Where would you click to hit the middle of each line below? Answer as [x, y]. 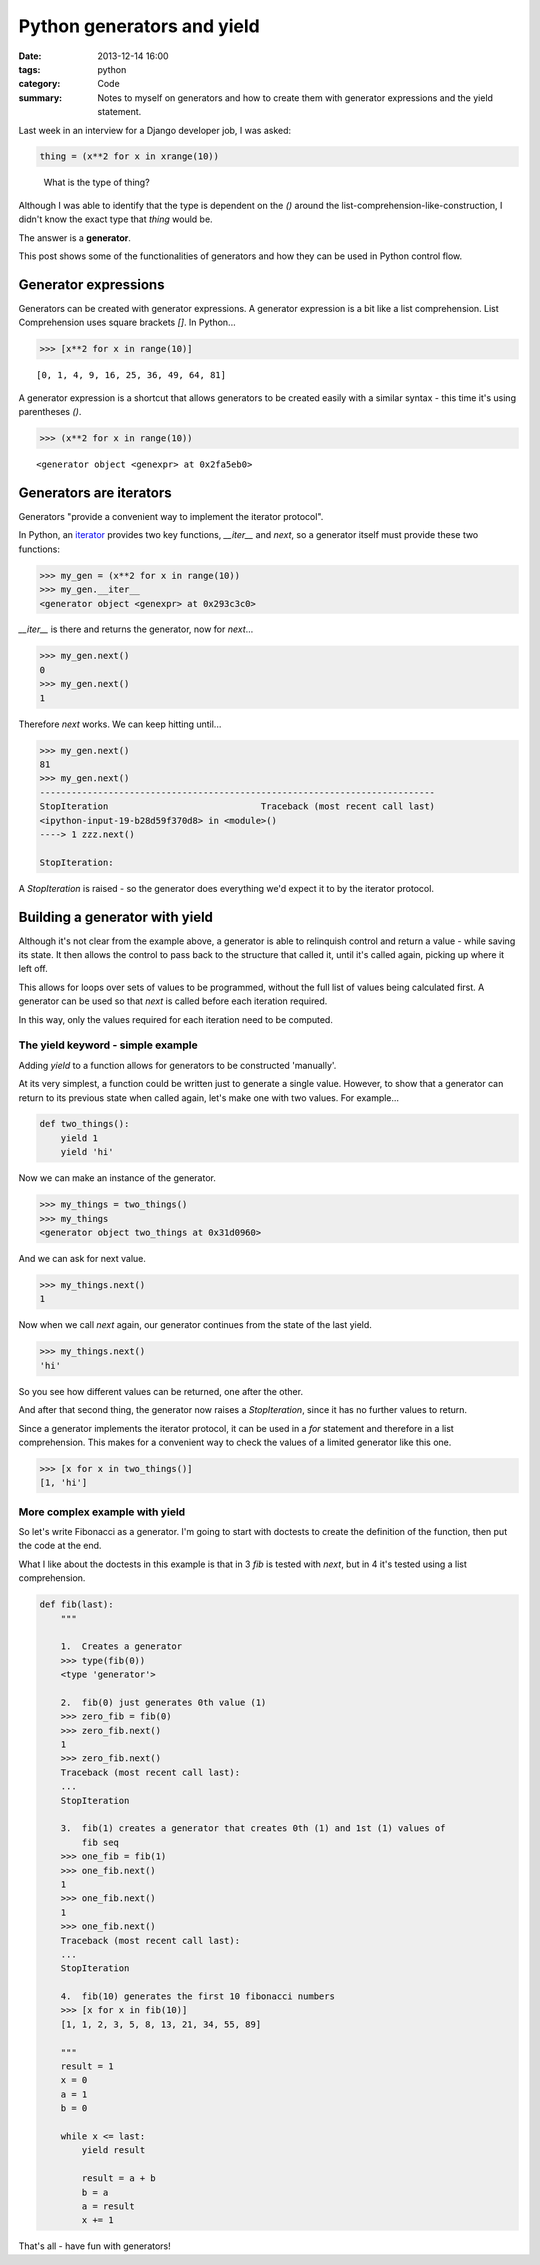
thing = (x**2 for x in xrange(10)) [129, 156]
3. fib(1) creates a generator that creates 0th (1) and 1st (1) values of [253, 1828]
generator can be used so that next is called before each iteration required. [173, 1001]
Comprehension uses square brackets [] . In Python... [127, 322]
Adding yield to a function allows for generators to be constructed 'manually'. [177, 1065]
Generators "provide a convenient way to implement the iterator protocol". [171, 516]
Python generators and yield [139, 26]
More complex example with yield [102, 1512]
